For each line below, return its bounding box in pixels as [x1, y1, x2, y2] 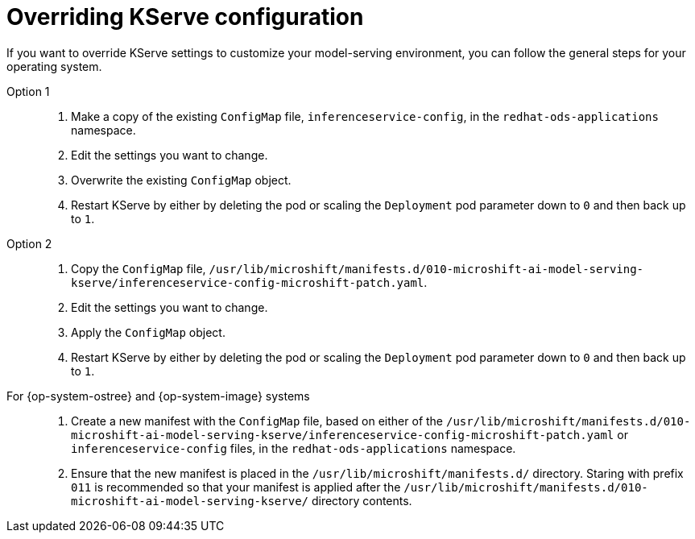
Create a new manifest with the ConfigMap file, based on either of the [71, 413, 444, 428]
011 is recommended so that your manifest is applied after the [71, 479, 401, 494]
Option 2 [6, 236, 52, 251]
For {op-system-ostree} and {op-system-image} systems [6, 388, 310, 403]
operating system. [6, 59, 102, 73]
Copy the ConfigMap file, [71, 261, 206, 276]
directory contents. [311, 493, 412, 508]
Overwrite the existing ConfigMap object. [71, 172, 292, 187]
